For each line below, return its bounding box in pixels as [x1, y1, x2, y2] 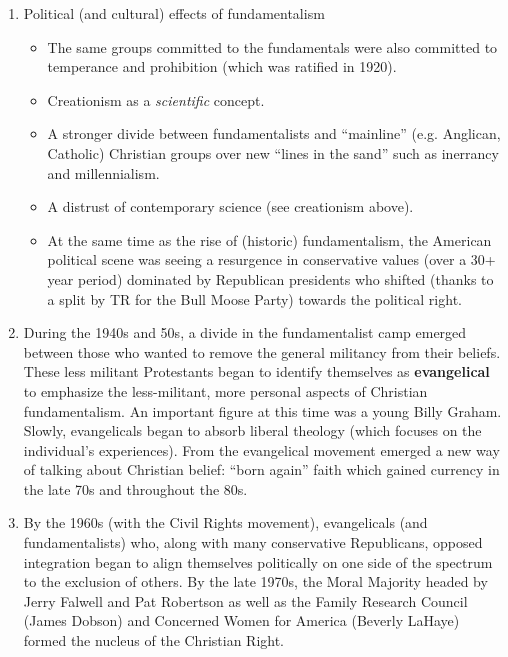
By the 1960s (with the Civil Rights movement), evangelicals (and [23, 512, 428, 533]
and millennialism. [47, 162, 160, 183]
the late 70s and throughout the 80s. [23, 478, 248, 499]
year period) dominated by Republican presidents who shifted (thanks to [47, 268, 494, 289]
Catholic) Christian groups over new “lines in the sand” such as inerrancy [47, 142, 499, 163]
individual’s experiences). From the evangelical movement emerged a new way [23, 439, 500, 460]
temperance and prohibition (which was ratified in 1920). [47, 56, 397, 77]
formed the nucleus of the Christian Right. [23, 630, 285, 651]
